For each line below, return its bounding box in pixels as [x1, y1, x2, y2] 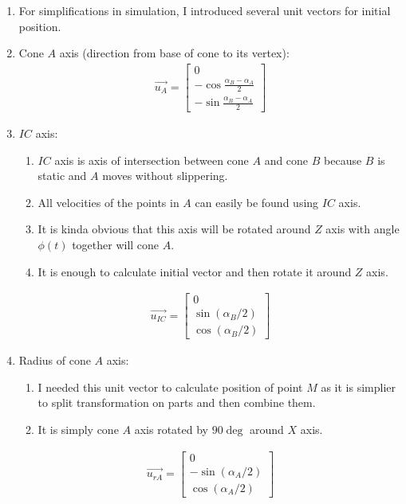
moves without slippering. [102, 167, 228, 184]
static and [37, 167, 87, 184]
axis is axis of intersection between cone [54, 151, 249, 168]
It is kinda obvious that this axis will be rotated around [37, 221, 311, 237]
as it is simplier [321, 378, 396, 395]
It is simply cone [37, 421, 119, 438]
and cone [264, 151, 309, 168]
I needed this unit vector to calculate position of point [37, 378, 303, 395]
